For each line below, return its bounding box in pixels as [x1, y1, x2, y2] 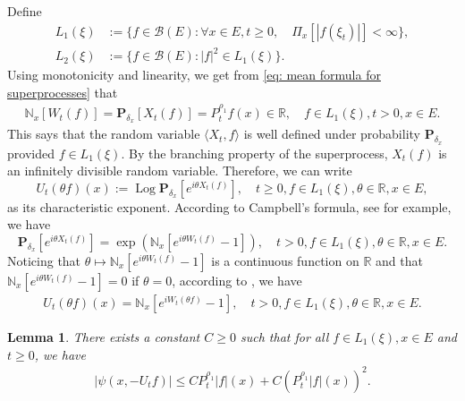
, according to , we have [172, 270, 302, 289]
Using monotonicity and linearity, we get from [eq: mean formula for [7, 65, 381, 84]
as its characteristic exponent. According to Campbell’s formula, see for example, [7, 197, 452, 216]
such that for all [240, 327, 329, 346]
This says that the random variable [7, 124, 200, 143]
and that [375, 251, 423, 269]
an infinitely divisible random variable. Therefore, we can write [7, 161, 352, 180]
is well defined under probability [243, 124, 420, 143]
